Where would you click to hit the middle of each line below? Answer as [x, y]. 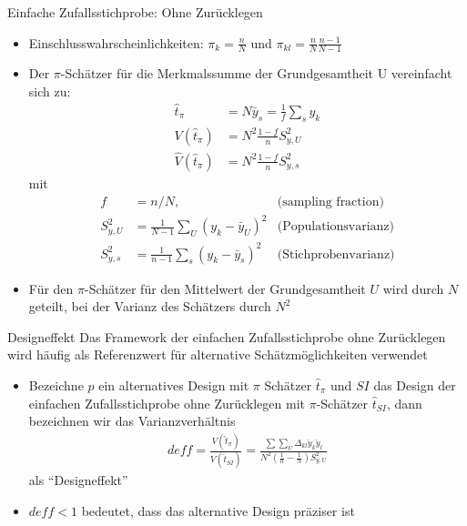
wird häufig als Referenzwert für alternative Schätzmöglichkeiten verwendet [218, 354]
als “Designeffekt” [78, 480]
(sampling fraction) [330, 202]
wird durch [413, 288]
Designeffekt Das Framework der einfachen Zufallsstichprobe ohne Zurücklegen [227, 336]
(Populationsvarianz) [336, 227]
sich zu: [50, 91]
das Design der [415, 385]
